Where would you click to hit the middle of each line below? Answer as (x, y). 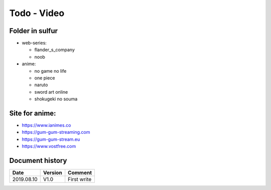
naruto (41, 85)
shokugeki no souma (56, 99)
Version (52, 173)
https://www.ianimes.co (46, 125)
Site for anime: (33, 113)
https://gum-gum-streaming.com (56, 132)
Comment (80, 173)
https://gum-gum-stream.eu (51, 139)
